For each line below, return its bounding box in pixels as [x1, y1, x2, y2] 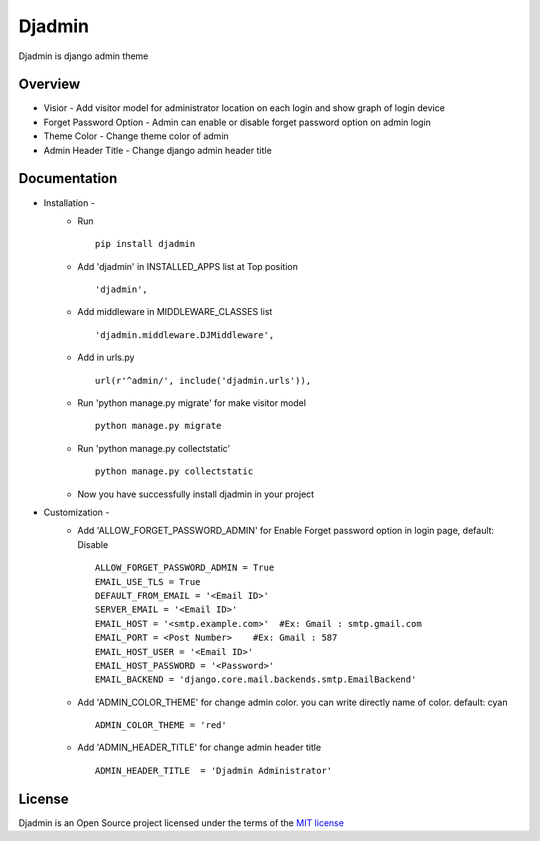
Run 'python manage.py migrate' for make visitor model [77, 397, 307, 409]
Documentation [18, 170, 118, 187]
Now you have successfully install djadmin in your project [77, 488, 315, 500]
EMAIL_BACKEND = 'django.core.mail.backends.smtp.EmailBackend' [95, 674, 417, 685]
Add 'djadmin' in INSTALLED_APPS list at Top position [77, 260, 299, 272]
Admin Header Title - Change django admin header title [43, 144, 272, 156]
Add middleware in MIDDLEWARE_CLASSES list [77, 306, 273, 318]
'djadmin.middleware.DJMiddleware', [95, 329, 275, 340]
